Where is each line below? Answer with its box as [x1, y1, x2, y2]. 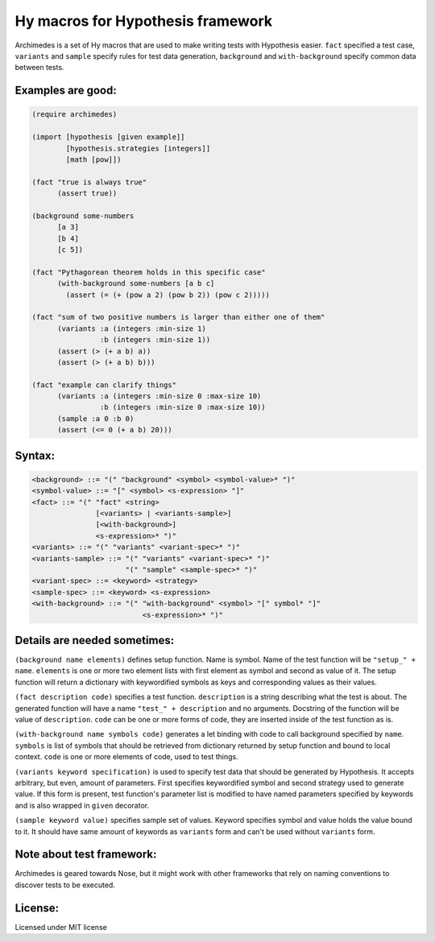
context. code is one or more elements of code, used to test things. [14, 752, 238, 762]
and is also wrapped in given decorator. [14, 800, 149, 810]
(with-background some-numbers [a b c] [57, 279, 215, 288]
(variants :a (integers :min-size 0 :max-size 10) [57, 391, 262, 401]
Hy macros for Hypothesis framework [14, 12, 273, 30]
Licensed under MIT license [14, 922, 108, 932]
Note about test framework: [14, 848, 157, 861]
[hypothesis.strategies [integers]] [65, 143, 211, 153]
